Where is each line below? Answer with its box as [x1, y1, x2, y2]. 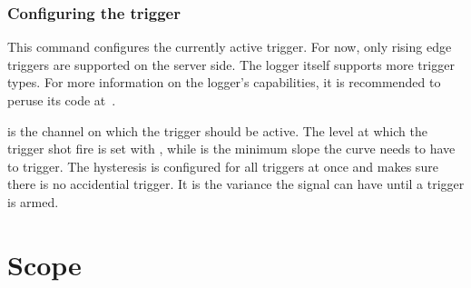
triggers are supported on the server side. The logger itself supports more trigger [7, 55, 455, 74]
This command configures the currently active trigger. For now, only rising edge [7, 37, 452, 56]
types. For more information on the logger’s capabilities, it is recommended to [7, 73, 441, 92]
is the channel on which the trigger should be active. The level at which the [7, 121, 427, 140]
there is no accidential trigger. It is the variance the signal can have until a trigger [7, 174, 465, 194]
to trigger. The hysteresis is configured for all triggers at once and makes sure [7, 156, 438, 175]
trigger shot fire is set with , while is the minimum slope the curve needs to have [7, 139, 456, 158]
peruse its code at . [7, 91, 116, 109]
